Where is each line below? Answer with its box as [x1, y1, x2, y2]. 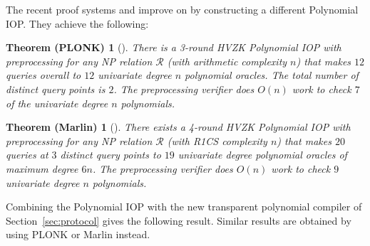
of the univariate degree [6, 95, 108, 110]
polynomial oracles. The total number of [185, 68, 359, 82]
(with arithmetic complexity [167, 53, 287, 68]
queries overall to [6, 68, 81, 82]
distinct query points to [60, 147, 161, 162]
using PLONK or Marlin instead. [6, 227, 150, 242]
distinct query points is [6, 81, 106, 96]
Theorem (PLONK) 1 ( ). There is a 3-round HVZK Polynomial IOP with [6, 40, 341, 55]
